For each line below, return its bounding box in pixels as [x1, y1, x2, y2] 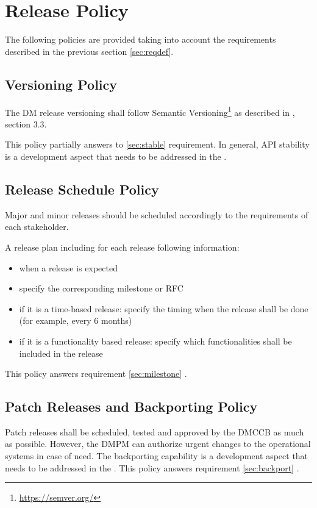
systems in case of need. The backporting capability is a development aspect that [5, 449, 308, 462]
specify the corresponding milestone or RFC [19, 282, 183, 295]
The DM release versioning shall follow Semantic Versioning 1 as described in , [5, 104, 295, 118]
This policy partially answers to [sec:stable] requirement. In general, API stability [5, 138, 310, 151]
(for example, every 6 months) [19, 314, 132, 327]
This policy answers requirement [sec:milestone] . [5, 367, 187, 380]
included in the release [19, 346, 103, 359]
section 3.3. [5, 117, 47, 130]
